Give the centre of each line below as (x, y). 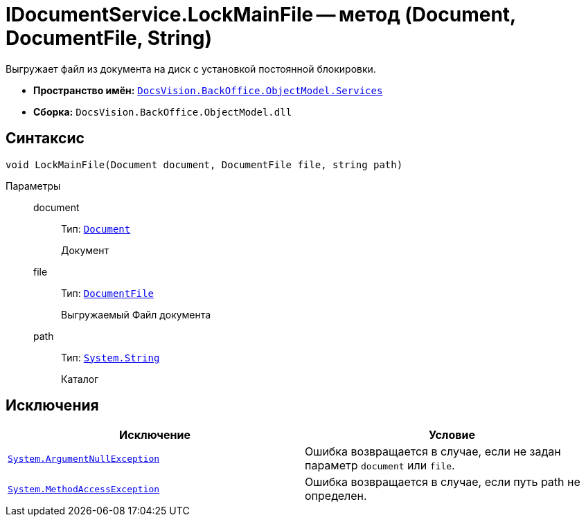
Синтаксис (45, 138)
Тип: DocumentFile (107, 293)
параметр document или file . (380, 466)
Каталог (80, 379)
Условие (452, 435)
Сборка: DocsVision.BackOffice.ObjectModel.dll (163, 111)
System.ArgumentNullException (84, 458)
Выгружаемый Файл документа (136, 314)
